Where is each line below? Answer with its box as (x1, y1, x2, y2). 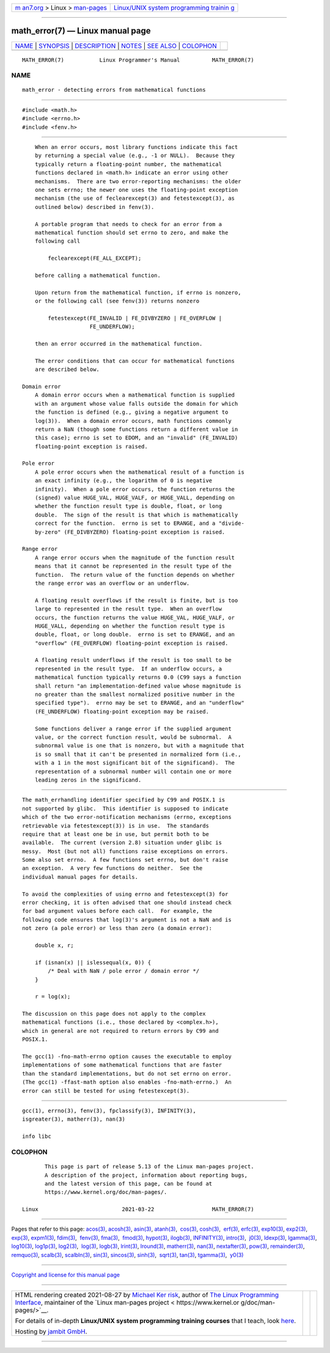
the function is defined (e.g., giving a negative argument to (34, 409, 229, 416)
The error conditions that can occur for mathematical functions (34, 358, 235, 364)
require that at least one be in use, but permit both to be (22, 831, 209, 837)
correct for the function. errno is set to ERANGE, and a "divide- (34, 520, 244, 527)
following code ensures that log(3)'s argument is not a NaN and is (22, 916, 232, 923)
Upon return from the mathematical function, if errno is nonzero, (34, 289, 241, 296)
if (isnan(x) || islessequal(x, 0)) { (34, 959, 152, 966)
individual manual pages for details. (22, 873, 139, 880)
